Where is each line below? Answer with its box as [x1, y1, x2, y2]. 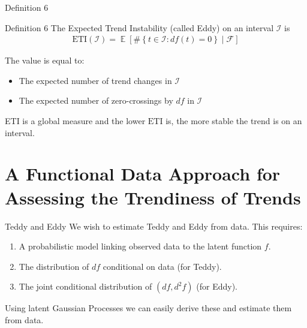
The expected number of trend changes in [19, 74, 172, 86]
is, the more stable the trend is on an [165, 115, 302, 127]
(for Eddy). [196, 280, 237, 293]
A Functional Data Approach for [5, 161, 281, 186]
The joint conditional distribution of [19, 280, 152, 293]
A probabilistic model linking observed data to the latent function [19, 240, 262, 252]
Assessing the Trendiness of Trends [5, 185, 301, 209]
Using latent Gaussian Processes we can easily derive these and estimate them [5, 302, 292, 314]
